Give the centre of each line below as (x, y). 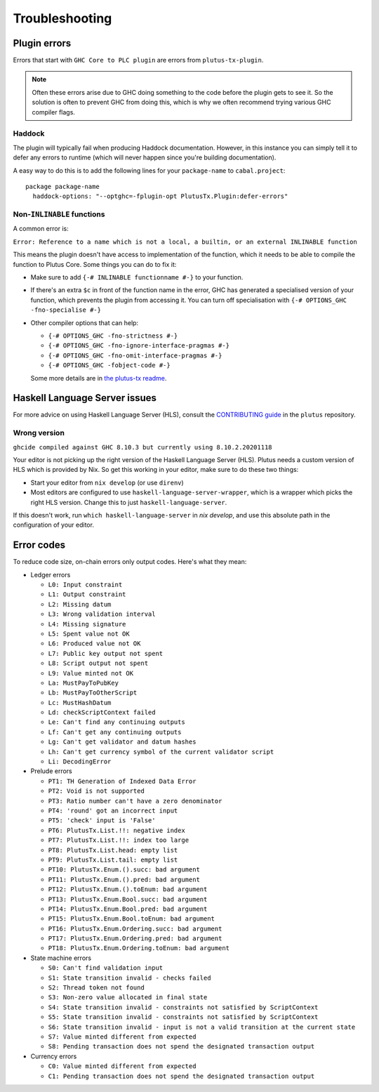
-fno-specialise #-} (66, 310)
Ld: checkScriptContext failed (102, 712)
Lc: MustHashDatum (80, 703)
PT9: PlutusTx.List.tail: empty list (113, 860)
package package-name (62, 186)
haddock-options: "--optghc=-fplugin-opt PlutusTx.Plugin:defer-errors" (160, 196)
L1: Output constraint (87, 594)
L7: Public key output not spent (106, 653)
